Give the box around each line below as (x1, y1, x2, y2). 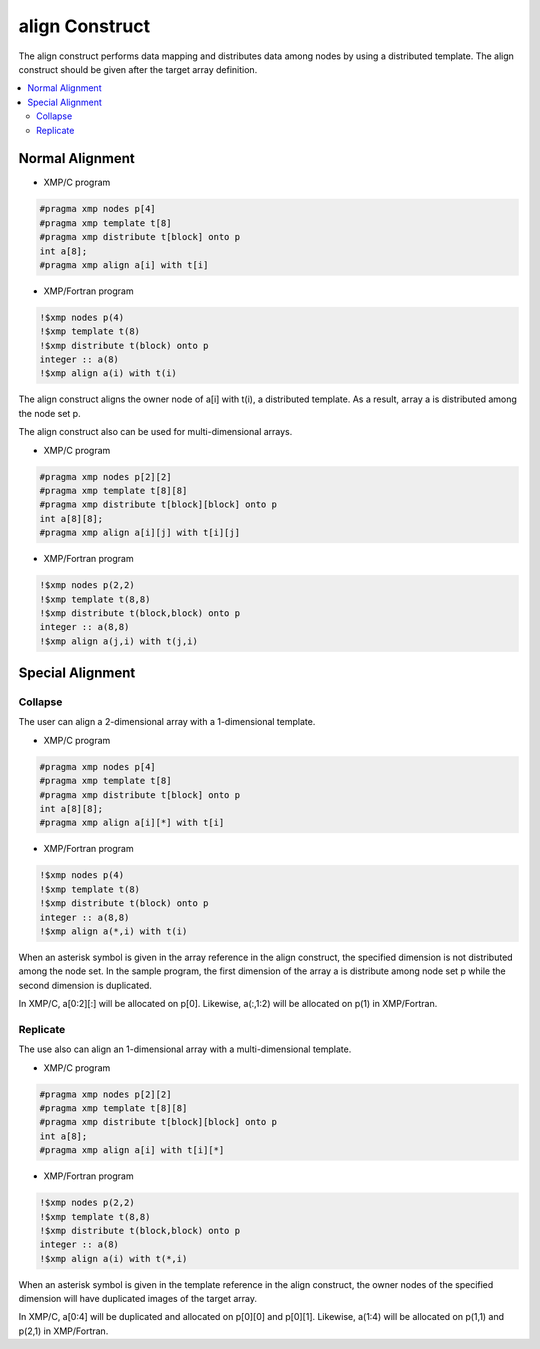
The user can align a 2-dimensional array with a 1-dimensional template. (18, 716, 316, 728)
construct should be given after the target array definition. (18, 63, 258, 75)
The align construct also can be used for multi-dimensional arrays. (18, 426, 293, 438)
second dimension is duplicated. (18, 979, 152, 991)
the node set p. (18, 407, 81, 419)
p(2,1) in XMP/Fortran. (18, 1325, 109, 1337)
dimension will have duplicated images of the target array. (18, 1293, 257, 1305)
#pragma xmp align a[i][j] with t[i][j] (39, 527, 240, 539)
